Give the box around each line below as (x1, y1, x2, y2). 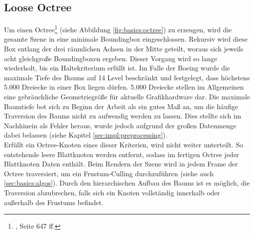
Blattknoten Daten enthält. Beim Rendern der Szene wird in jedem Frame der (4, 159, 238, 169)
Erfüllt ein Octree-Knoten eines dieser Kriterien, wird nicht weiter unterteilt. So (4, 139, 243, 149)
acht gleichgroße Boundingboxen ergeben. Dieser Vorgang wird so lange (4, 53, 217, 63)
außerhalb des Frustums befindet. (4, 197, 104, 207)
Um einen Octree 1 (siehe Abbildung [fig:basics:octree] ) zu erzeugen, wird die (4, 23, 232, 34)
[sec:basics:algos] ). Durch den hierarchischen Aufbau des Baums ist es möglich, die (4, 178, 250, 188)
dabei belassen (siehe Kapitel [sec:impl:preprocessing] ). (4, 130, 168, 140)
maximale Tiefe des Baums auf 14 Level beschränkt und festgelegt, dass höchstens (4, 72, 250, 82)
